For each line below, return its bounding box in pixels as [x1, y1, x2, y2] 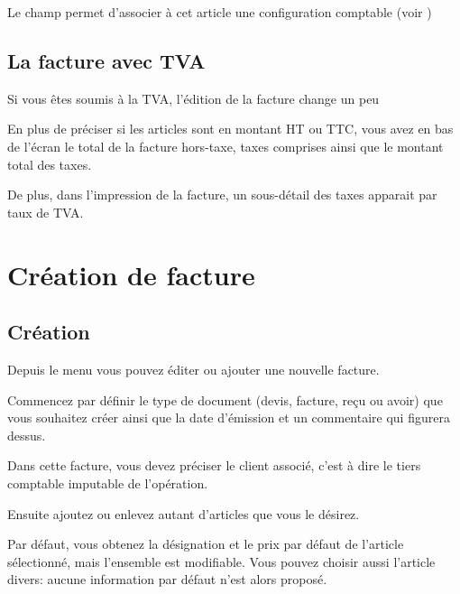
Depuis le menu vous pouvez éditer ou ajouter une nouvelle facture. [7, 359, 380, 378]
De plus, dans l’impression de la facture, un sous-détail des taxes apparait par [7, 185, 437, 204]
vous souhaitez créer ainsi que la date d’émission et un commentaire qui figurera [7, 408, 450, 427]
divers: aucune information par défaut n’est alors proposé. [7, 570, 327, 589]
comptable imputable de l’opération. [7, 473, 208, 492]
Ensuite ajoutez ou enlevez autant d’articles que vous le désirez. [7, 504, 360, 523]
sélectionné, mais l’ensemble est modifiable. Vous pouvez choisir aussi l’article [7, 552, 436, 571]
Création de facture [7, 255, 255, 292]
